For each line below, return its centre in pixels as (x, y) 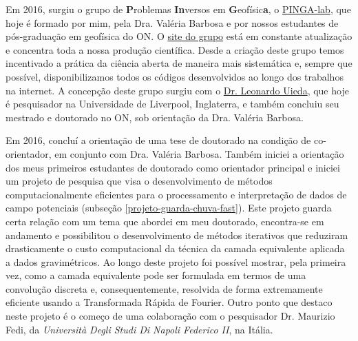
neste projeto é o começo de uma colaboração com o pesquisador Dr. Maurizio (170, 316)
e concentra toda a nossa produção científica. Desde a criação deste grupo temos (175, 49)
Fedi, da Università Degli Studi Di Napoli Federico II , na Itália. (139, 329)
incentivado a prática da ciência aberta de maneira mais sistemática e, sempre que (179, 63)
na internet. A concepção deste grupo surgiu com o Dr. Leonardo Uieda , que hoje (177, 90)
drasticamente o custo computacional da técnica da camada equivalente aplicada (175, 248)
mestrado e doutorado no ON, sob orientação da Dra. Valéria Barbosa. (155, 117)
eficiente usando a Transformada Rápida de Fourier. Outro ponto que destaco (169, 302)
